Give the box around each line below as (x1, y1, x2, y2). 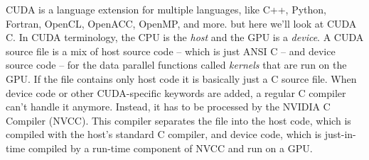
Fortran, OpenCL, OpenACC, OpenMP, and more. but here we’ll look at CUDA (6, 16, 357, 30)
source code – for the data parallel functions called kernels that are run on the (6, 57, 347, 72)
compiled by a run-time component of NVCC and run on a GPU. (28, 140, 313, 155)
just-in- (324, 127, 356, 142)
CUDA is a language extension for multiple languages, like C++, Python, (6, 2, 327, 16)
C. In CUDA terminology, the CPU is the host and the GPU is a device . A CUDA (6, 30, 364, 45)
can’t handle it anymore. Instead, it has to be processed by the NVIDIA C (6, 99, 331, 114)
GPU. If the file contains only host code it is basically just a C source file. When (6, 71, 357, 86)
